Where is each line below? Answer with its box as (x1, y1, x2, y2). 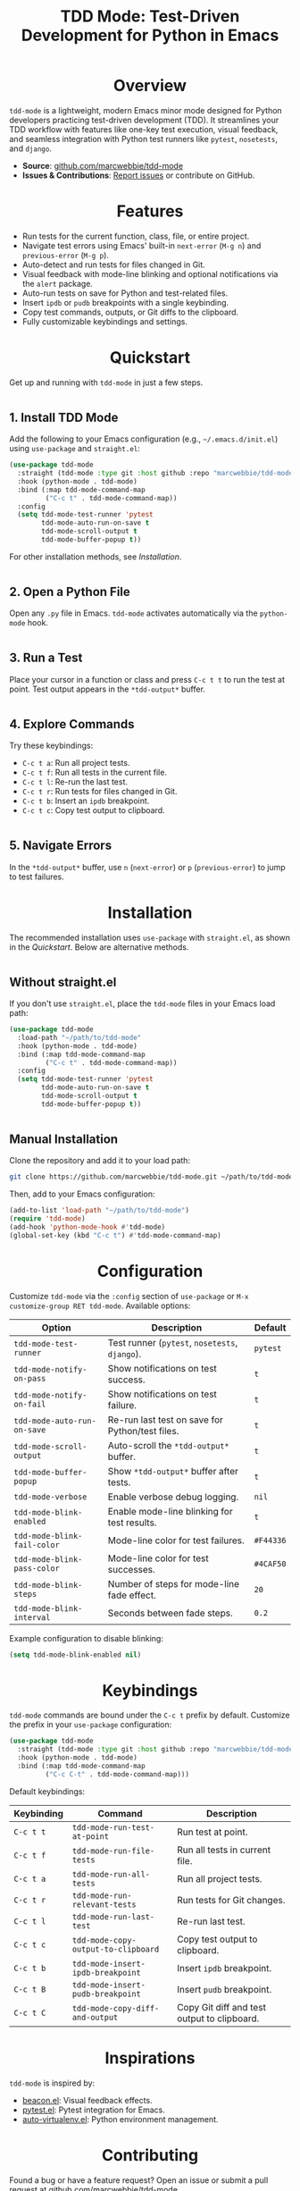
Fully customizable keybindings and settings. (21, 315, 187, 327)
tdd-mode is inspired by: (9, 2078, 96, 2088)
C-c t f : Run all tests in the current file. (21, 767, 168, 778)
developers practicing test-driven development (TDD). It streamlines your (9, 114, 279, 125)
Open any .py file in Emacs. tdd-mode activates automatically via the (9, 608, 258, 618)
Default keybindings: (9, 1785, 86, 1797)
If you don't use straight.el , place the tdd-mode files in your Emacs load (9, 998, 276, 1009)
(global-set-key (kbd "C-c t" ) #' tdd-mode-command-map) (9, 1230, 221, 1239)
